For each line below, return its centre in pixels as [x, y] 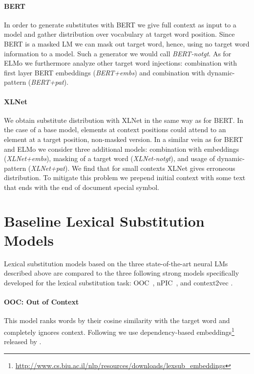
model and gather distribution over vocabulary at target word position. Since [119, 34]
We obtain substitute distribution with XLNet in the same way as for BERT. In [124, 120]
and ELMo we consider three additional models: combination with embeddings [122, 149]
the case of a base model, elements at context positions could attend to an [115, 129]
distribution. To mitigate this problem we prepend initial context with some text [125, 177]
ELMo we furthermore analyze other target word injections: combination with [121, 63]
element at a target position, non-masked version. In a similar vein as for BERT [124, 139]
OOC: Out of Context [42, 302]
